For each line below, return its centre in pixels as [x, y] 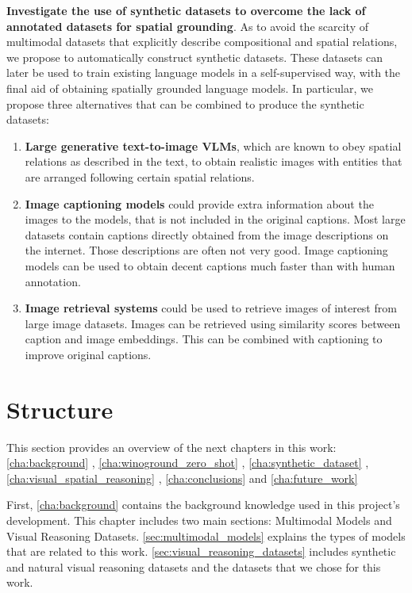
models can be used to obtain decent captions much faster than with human [210, 265]
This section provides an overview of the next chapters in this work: [171, 447]
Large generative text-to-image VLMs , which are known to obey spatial [213, 145]
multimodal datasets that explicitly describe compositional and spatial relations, [202, 42]
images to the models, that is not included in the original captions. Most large [215, 219]
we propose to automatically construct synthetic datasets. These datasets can [194, 57]
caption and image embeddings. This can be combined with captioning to [204, 339]
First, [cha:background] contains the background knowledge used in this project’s [203, 505]
